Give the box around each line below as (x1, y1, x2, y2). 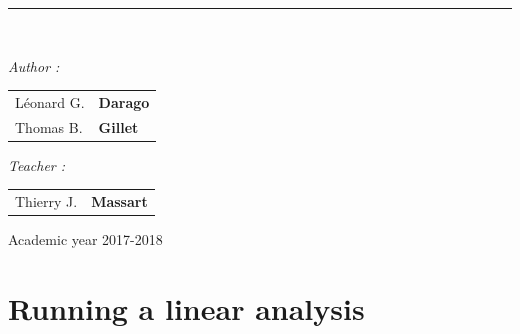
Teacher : (8, 154, 66, 175)
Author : (8, 55, 60, 76)
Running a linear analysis (8, 288, 365, 329)
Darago (98, 91, 150, 112)
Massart (91, 191, 148, 212)
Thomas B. (15, 116, 83, 137)
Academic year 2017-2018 (8, 229, 163, 250)
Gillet (98, 116, 139, 137)
